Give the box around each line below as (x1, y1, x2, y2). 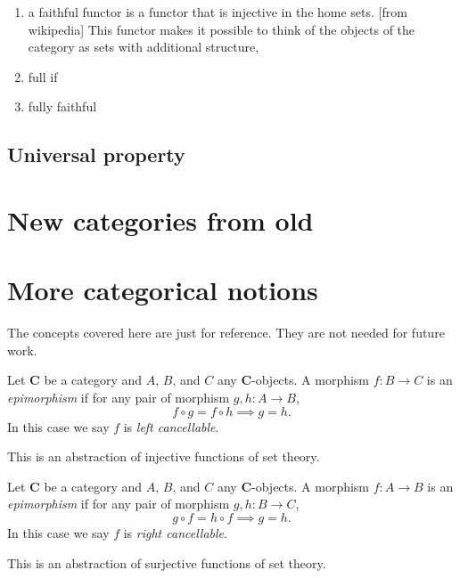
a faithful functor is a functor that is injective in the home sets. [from (28, 3, 407, 20)
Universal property (7, 141, 185, 168)
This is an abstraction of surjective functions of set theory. (7, 553, 326, 572)
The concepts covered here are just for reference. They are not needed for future (7, 323, 445, 342)
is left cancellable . (123, 417, 219, 436)
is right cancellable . (123, 524, 227, 541)
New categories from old (7, 201, 314, 238)
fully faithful (28, 97, 97, 116)
